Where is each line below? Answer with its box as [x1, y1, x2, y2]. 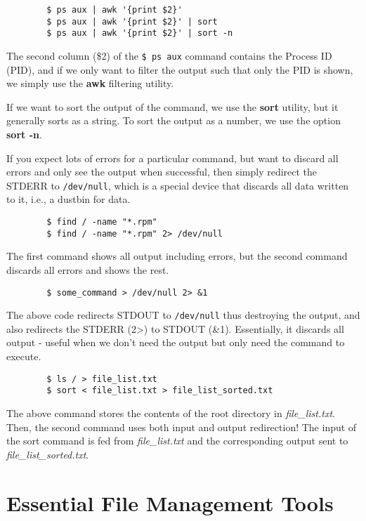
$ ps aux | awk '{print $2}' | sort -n [46, 28, 233, 39]
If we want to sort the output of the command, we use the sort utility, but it [6, 99, 339, 114]
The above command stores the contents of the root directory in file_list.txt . [6, 405, 335, 420]
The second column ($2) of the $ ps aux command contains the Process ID [6, 48, 332, 62]
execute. [6, 349, 41, 364]
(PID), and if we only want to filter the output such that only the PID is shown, [6, 62, 353, 77]
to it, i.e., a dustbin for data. [6, 192, 131, 206]
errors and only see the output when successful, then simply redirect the [6, 164, 318, 179]
